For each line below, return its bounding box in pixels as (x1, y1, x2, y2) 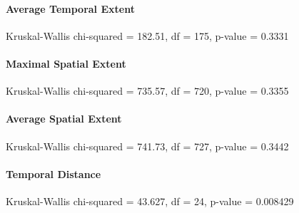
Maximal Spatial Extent (6, 56, 126, 71)
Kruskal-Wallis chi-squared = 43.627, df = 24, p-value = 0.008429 (6, 193, 294, 208)
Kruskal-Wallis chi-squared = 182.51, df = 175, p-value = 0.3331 (6, 28, 289, 43)
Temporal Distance (6, 166, 101, 181)
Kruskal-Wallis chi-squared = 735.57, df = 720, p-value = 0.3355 (6, 83, 289, 98)
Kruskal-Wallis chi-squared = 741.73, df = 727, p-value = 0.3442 (6, 138, 289, 153)
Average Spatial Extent (6, 111, 122, 126)
